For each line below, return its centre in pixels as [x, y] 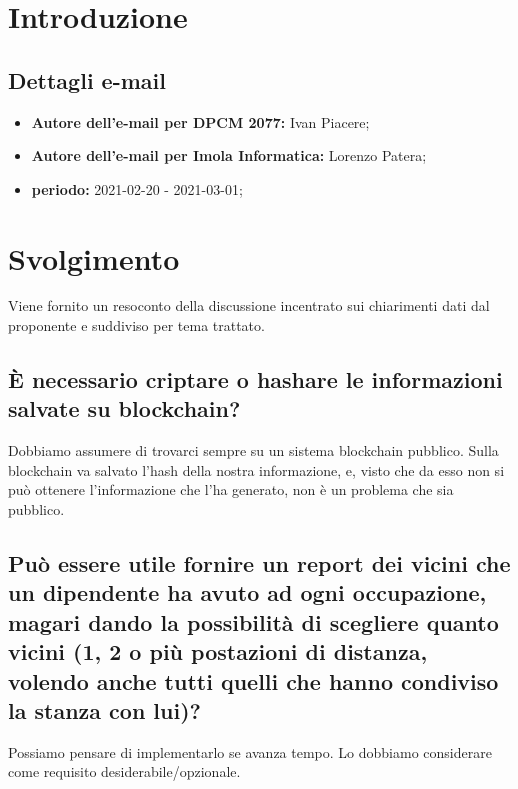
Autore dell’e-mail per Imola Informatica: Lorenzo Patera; [229, 155]
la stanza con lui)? [104, 709]
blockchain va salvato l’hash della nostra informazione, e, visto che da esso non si [256, 469]
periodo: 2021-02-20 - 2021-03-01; [137, 188]
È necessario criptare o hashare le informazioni [255, 379]
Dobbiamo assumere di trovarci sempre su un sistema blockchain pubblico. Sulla [253, 450]
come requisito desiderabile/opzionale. [124, 771]
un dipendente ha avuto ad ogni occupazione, [247, 592]
